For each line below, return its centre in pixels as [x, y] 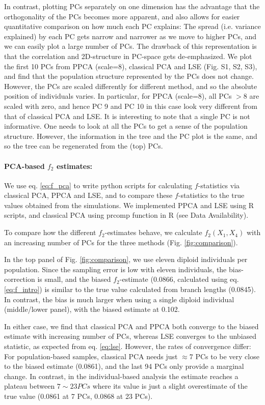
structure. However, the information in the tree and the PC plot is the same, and [131, 136]
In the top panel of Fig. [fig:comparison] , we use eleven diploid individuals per [126, 259]
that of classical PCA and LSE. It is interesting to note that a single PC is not [127, 116]
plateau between [30, 386]
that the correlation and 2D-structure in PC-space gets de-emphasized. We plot [128, 56]
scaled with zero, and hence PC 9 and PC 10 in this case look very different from [131, 106]
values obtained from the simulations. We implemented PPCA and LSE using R [129, 205]
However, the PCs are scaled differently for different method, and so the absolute [131, 86]
